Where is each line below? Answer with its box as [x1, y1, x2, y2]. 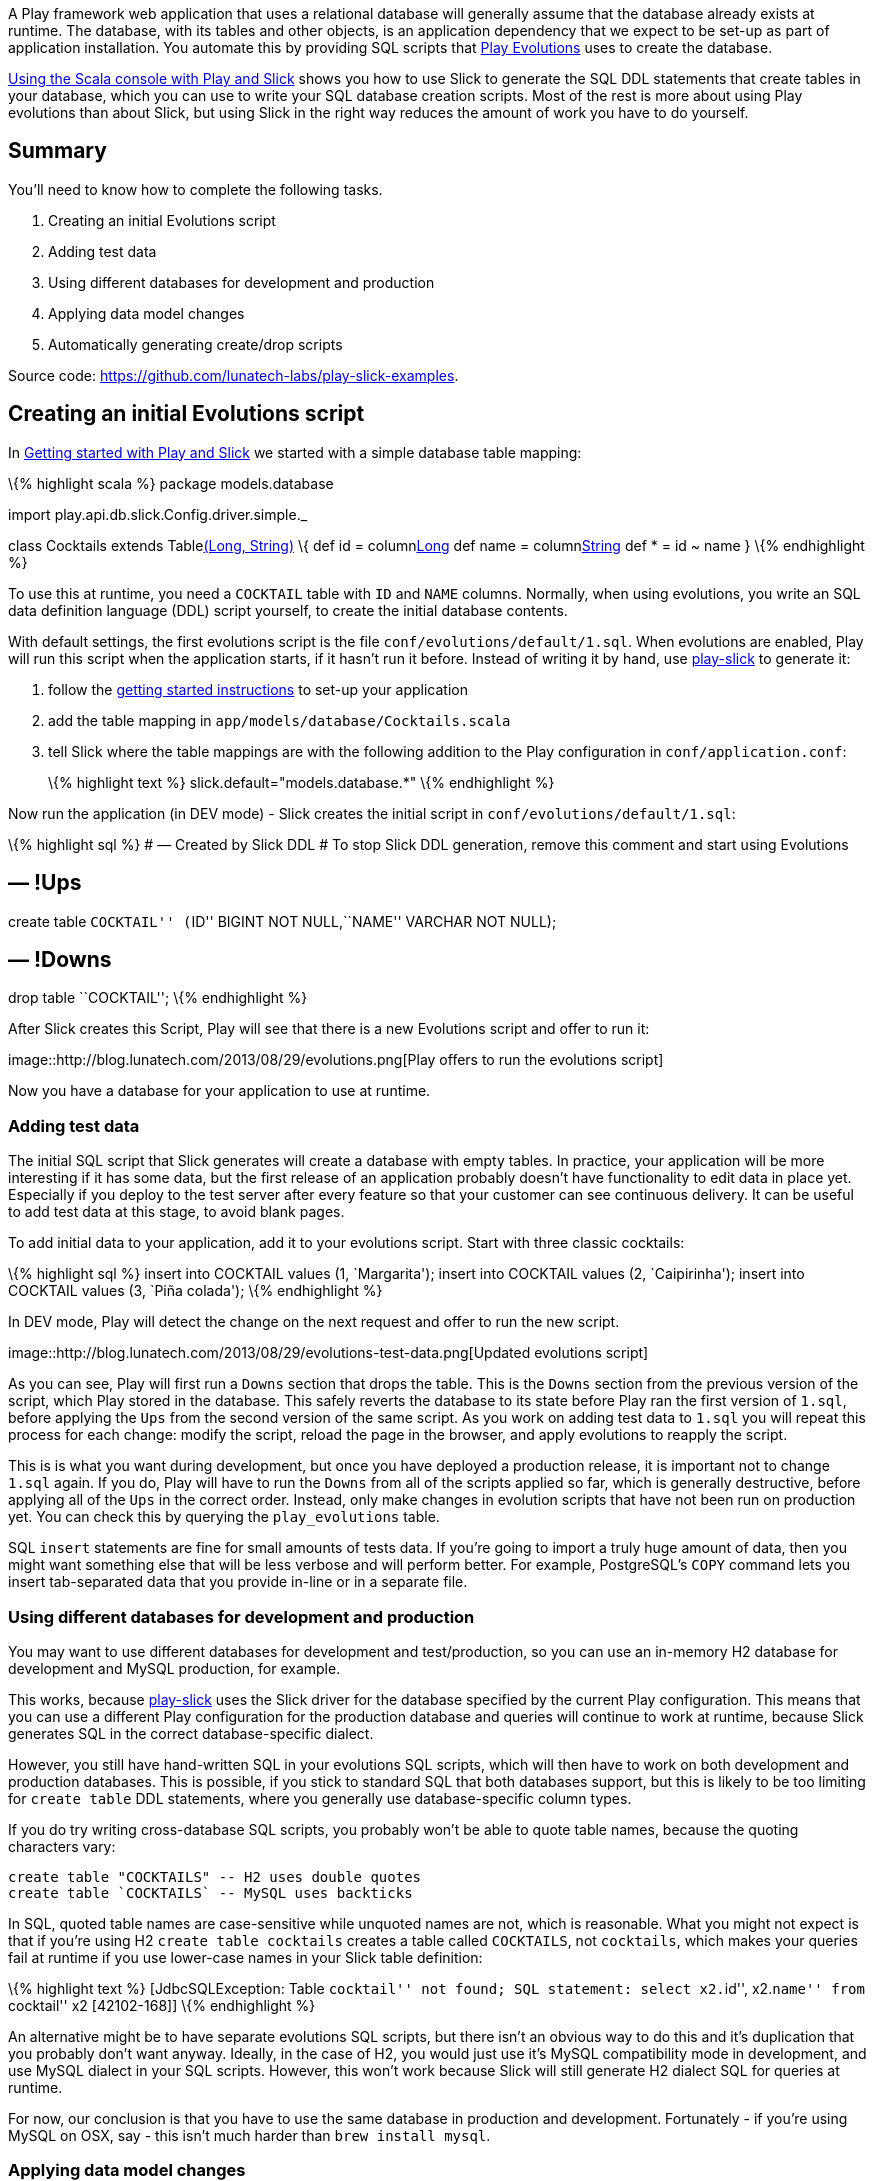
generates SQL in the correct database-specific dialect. [8, 1724, 374, 1742]
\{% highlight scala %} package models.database [8, 474, 334, 492]
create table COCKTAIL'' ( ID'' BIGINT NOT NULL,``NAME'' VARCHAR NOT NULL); [8, 912, 557, 930]
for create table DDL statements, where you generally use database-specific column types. [8, 1789, 632, 1807]
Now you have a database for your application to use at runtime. [8, 1082, 431, 1100]
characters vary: [8, 1837, 116, 1855]
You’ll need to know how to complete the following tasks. [8, 180, 383, 198]
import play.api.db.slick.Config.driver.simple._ [8, 505, 308, 523]
